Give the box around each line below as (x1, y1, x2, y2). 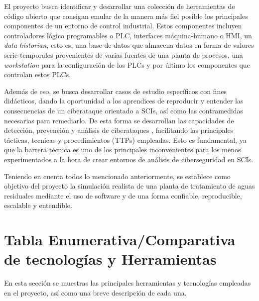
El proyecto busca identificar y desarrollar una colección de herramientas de (4, 1, 235, 11)
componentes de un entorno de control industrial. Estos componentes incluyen (4, 20, 242, 31)
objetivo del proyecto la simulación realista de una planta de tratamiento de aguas (4, 181, 255, 191)
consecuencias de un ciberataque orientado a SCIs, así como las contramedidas (4, 105, 244, 115)
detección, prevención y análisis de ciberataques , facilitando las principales (4, 125, 234, 135)
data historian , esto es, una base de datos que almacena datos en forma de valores (4, 40, 254, 50)
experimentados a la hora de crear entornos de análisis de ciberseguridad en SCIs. (4, 154, 254, 164)
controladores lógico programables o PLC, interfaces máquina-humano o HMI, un (4, 30, 252, 40)
